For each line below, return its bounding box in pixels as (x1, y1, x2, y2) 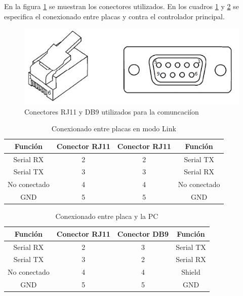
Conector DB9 (117, 228, 169, 239)
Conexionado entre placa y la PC (55, 211, 158, 221)
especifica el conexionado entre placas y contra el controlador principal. (4, 11, 225, 21)
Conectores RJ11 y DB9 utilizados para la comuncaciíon (24, 106, 199, 117)
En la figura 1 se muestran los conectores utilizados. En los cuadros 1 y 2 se (4, 1, 239, 11)
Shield (181, 267, 200, 277)
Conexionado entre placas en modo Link (51, 123, 176, 134)
